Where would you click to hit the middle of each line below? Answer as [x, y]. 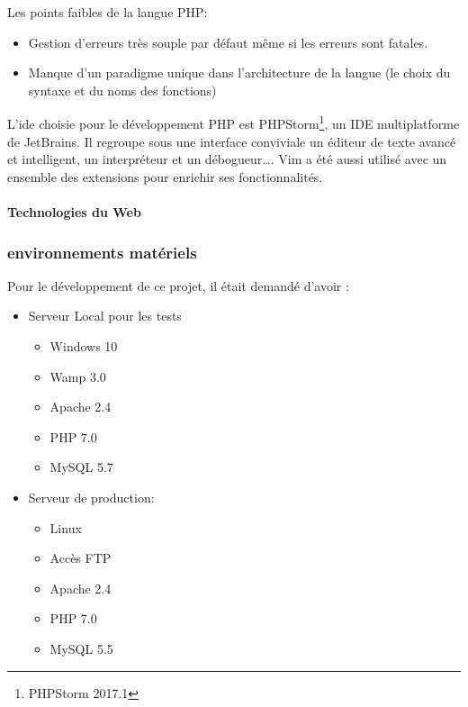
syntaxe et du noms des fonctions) [122, 90]
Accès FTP [81, 558]
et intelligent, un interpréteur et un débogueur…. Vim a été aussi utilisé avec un [227, 159]
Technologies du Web [74, 212]
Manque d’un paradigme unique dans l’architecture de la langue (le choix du [239, 73]
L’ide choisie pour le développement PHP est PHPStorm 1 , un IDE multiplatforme [234, 122]
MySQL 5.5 [81, 648]
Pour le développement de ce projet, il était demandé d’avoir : [178, 285]
